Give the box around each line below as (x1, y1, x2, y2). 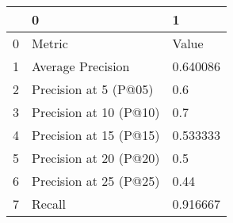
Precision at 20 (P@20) (32, 149, 160, 167)
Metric (32, 34, 68, 52)
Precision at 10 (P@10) (32, 103, 160, 121)
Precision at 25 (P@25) (32, 172, 160, 190)
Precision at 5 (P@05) (32, 80, 154, 98)
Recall (32, 195, 66, 213)
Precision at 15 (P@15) (32, 126, 160, 144)
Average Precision (32, 57, 130, 75)
